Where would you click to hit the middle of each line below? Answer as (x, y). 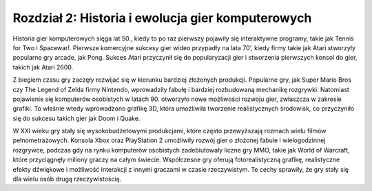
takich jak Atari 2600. (43, 67)
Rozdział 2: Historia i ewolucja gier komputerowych (162, 18)
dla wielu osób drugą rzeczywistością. (67, 179)
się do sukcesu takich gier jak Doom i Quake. (76, 118)
